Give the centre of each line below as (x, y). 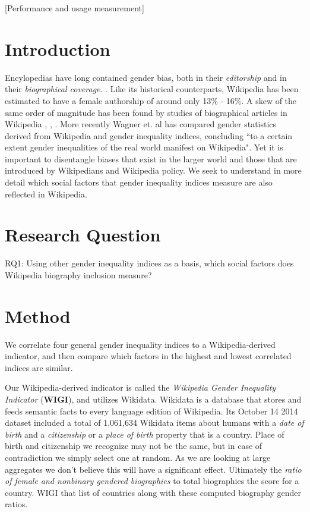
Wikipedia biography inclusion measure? (78, 274)
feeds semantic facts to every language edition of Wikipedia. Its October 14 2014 (151, 411)
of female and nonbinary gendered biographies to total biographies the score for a (152, 481)
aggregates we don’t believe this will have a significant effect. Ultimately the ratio (153, 469)
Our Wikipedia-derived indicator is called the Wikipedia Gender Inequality (140, 387)
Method (38, 315)
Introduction (58, 48)
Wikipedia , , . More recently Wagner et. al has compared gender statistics (141, 124)
